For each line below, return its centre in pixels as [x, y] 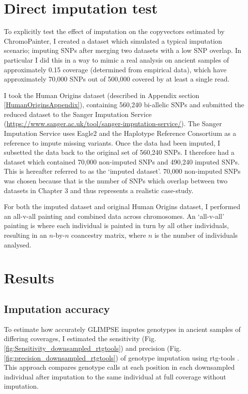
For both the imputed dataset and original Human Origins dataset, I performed [122, 206]
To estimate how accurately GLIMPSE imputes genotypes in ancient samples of [122, 329]
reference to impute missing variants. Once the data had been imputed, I [112, 142]
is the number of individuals [196, 235]
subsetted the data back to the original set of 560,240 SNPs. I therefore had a [119, 152]
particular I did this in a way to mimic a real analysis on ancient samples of [116, 59]
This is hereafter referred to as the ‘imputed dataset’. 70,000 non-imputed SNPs [122, 171]
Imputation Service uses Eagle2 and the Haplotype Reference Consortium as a [120, 133]
